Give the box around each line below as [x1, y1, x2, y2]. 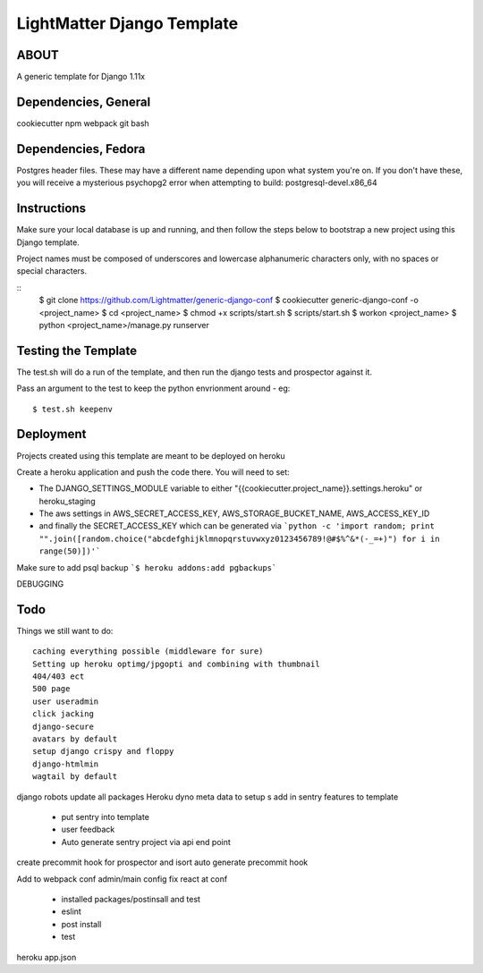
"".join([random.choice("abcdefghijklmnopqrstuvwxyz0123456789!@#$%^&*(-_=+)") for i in [38, 533, 440, 544]
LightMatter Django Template [16, 13, 239, 33]
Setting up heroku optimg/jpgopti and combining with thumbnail [32, 658, 321, 669]
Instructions [16, 201, 87, 216]
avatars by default [32, 734, 118, 744]
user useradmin [32, 696, 99, 706]
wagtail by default [32, 772, 118, 782]
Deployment [16, 427, 87, 442]
